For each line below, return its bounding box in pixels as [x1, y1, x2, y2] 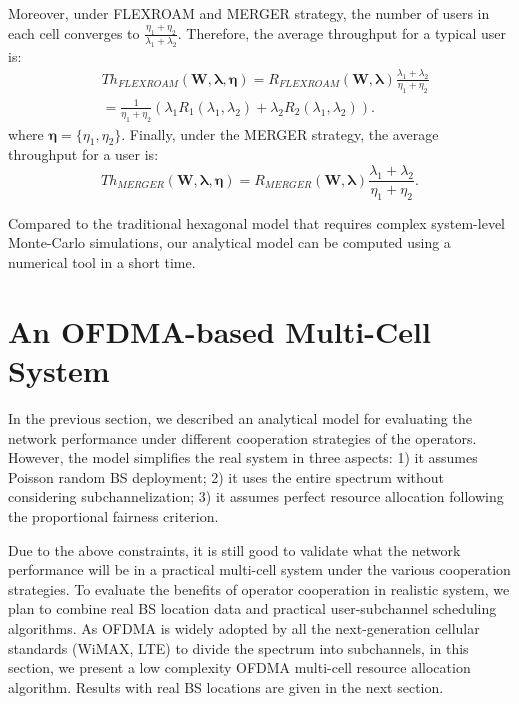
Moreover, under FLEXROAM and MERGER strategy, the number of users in [8, 3, 490, 23]
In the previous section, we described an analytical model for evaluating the [8, 407, 472, 428]
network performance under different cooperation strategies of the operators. [8, 427, 477, 448]
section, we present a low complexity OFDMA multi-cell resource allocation [8, 657, 471, 678]
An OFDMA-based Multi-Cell [8, 310, 431, 351]
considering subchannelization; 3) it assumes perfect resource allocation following [8, 486, 504, 507]
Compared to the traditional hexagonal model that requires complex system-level [8, 212, 505, 233]
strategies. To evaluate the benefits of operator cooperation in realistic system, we [8, 578, 510, 599]
